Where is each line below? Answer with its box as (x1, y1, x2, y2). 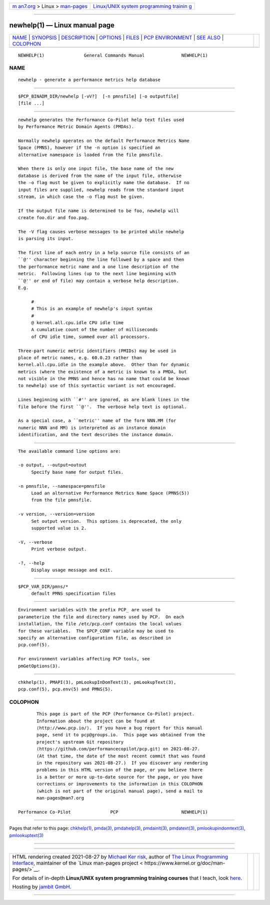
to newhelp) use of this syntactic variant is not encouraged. (18, 383, 176, 389)
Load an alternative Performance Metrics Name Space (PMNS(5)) (31, 490, 189, 496)
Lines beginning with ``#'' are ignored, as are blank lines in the (18, 397, 189, 403)
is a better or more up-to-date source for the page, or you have (36, 774, 203, 780)
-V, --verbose (18, 539, 52, 545)
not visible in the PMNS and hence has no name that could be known (18, 376, 189, 382)
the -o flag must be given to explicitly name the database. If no (18, 180, 189, 186)
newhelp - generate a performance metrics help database (18, 77, 161, 83)
